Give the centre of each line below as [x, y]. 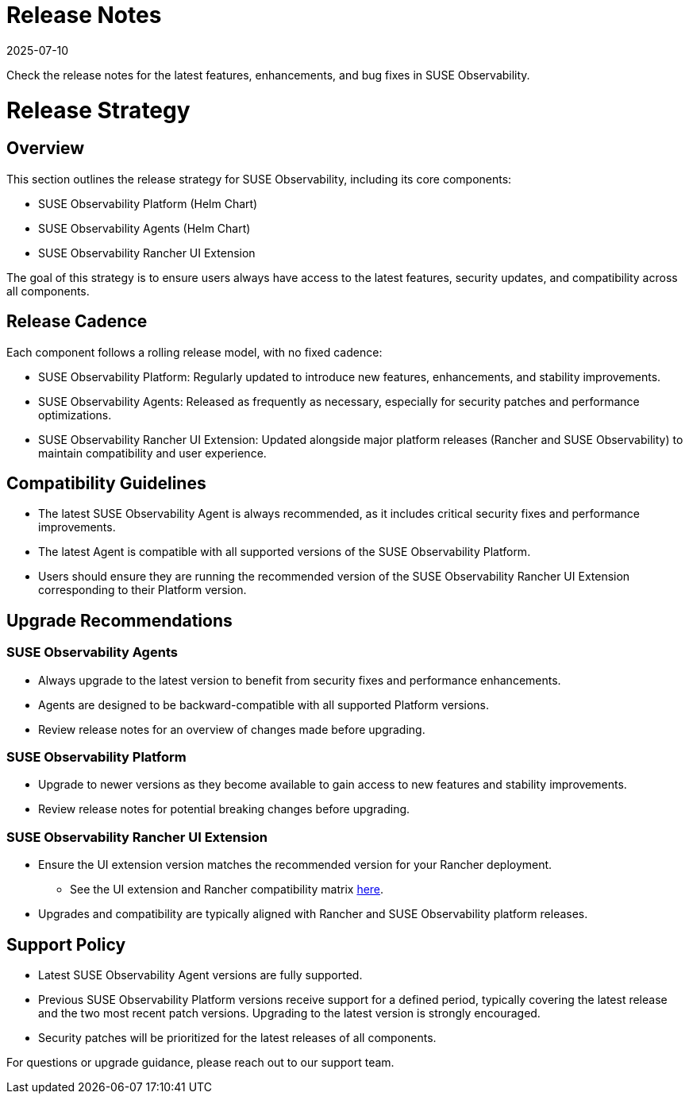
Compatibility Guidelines [106, 483]
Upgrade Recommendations [119, 620]
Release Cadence [77, 322]
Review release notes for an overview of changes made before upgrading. [232, 729]
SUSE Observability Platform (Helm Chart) [148, 203]
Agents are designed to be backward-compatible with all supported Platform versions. [264, 704]
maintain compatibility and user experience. [152, 453]
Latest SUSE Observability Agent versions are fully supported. [200, 975]
